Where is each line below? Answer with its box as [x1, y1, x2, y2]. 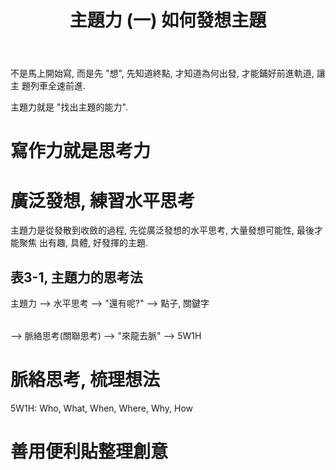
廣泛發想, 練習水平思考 [10, 189, 196, 212]
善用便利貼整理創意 [10, 441, 169, 463]
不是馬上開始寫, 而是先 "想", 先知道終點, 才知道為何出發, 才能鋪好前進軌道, [10, 67, 315, 80]
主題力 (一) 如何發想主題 [69, 9, 267, 32]
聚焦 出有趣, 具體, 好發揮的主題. [18, 237, 148, 249]
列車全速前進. [29, 80, 86, 92]
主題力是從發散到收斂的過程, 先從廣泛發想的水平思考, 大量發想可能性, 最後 [10, 224, 315, 236]
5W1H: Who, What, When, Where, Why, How [10, 402, 194, 415]
